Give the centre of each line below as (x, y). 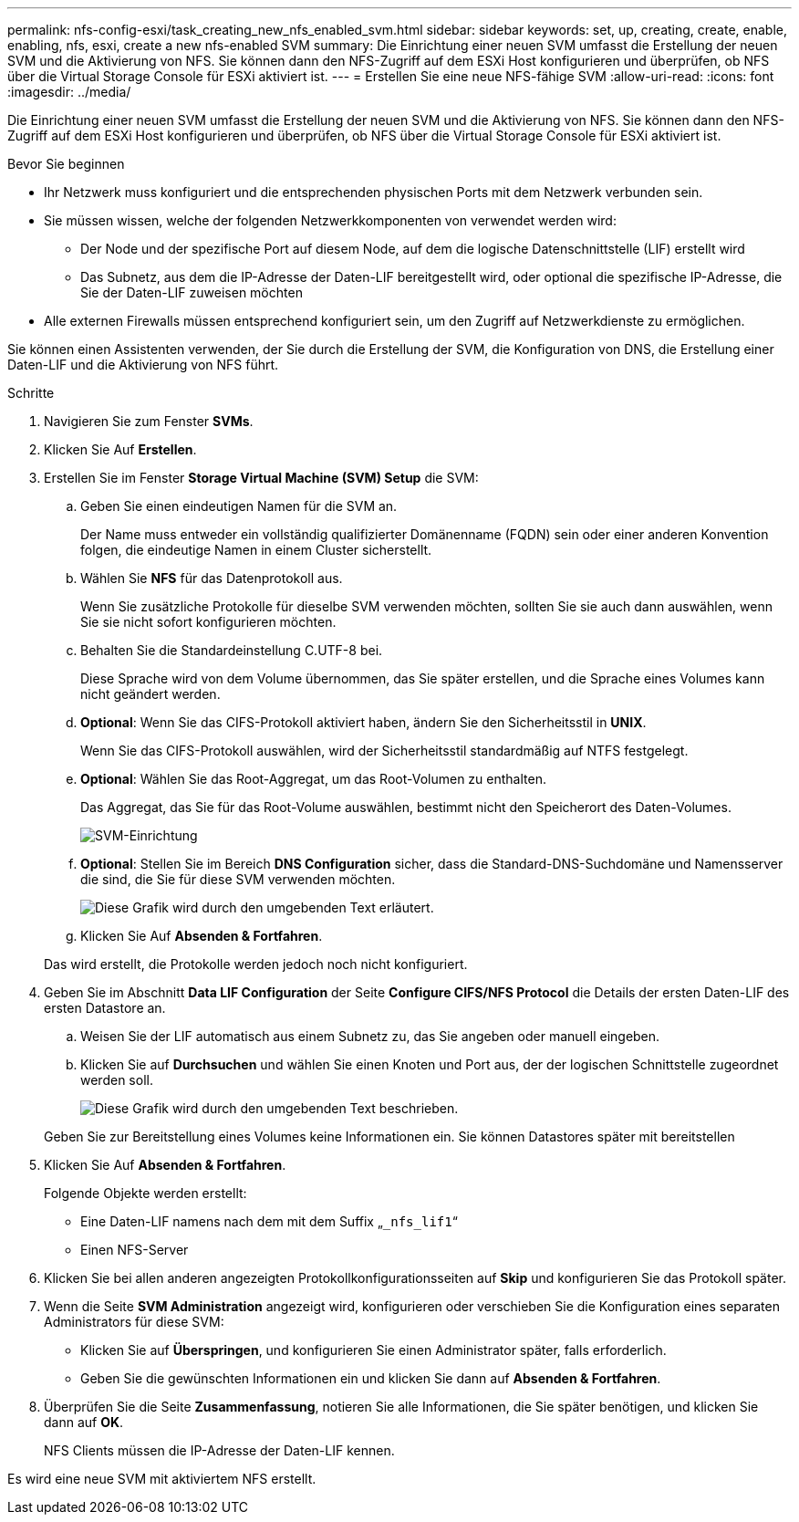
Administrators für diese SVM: (134, 1322)
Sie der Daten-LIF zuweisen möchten (192, 292)
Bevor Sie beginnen (66, 164)
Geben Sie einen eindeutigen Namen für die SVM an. (239, 506)
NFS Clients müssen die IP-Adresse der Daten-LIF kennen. (219, 1450)
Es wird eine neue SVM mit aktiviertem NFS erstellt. (162, 1479)
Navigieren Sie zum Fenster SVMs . (149, 421)
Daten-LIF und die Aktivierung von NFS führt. (143, 365)
